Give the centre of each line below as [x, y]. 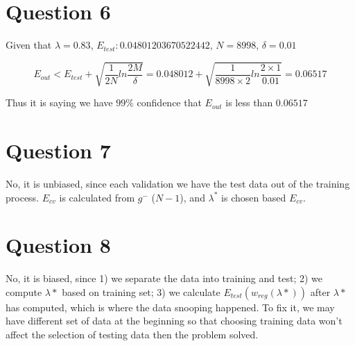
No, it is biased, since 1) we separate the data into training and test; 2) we [164, 278]
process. [23, 197]
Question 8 [58, 245]
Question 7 [58, 150]
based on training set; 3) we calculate [141, 291]
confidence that [169, 102]
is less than [249, 102]
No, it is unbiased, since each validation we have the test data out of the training [178, 183]
